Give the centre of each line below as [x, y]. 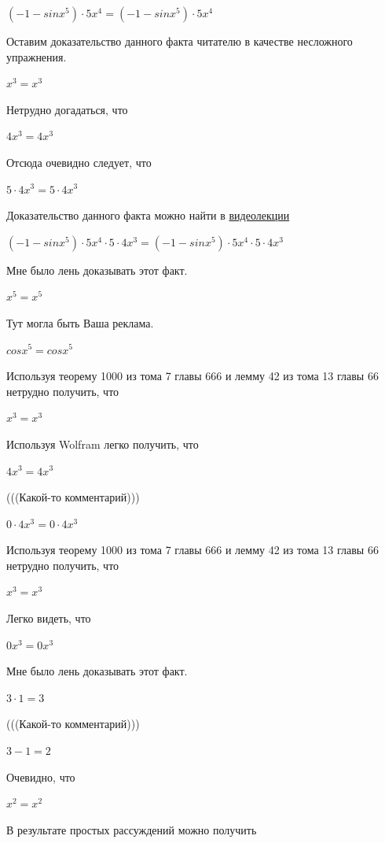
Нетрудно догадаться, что [67, 109]
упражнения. [37, 56]
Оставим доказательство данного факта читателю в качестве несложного [180, 41]
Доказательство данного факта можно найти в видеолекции [148, 215]
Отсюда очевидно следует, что [79, 162]
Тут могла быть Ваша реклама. [80, 322]
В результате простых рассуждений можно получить [132, 829]
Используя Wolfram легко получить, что [103, 444]
